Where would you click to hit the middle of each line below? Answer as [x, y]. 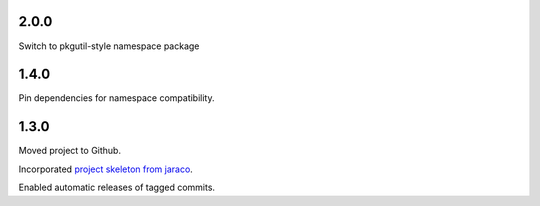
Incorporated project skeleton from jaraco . [106, 169]
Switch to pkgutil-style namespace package [109, 46]
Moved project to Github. [70, 151]
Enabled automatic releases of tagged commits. [116, 187]
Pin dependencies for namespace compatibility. [116, 98]
